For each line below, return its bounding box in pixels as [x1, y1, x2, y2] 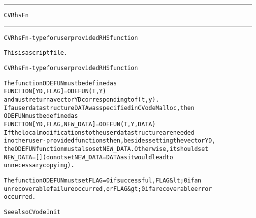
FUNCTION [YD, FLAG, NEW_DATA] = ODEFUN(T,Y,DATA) [4, 120, 156, 128]
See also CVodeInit [4, 208, 61, 216]
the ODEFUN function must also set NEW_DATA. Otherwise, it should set [4, 145, 209, 152]
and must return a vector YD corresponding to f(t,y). [4, 96, 160, 103]
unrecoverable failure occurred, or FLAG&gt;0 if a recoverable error [4, 185, 212, 192]
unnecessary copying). [4, 162, 75, 169]
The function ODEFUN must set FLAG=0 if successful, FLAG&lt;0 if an [4, 177, 201, 184]
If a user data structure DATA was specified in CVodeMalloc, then [4, 104, 194, 111]
